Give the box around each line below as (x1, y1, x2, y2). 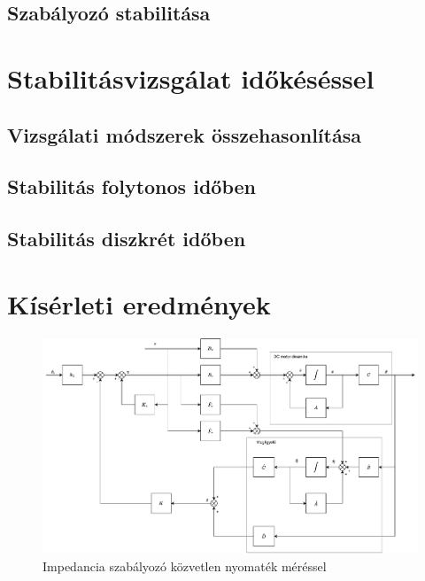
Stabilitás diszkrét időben (7, 225, 246, 252)
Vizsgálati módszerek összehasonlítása (7, 120, 361, 148)
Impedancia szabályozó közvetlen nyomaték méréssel (42, 556, 327, 575)
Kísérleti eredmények (7, 285, 271, 321)
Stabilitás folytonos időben (7, 173, 256, 200)
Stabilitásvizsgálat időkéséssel (7, 59, 375, 96)
